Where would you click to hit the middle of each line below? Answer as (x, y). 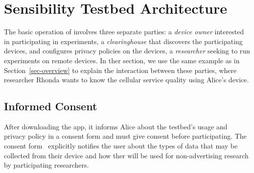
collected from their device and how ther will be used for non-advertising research (126, 155)
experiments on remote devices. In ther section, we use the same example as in (122, 60)
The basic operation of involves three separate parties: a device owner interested (124, 32)
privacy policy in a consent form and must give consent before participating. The (125, 136)
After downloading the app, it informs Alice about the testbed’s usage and (116, 126)
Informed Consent (51, 106)
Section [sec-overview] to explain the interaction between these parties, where (120, 70)
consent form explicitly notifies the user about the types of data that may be (121, 146)
